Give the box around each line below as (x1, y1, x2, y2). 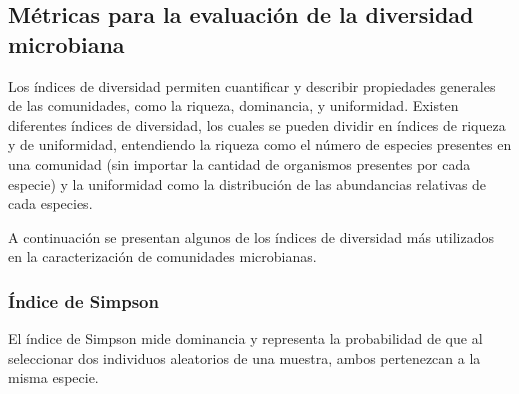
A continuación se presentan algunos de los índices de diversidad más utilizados (8, 226, 495, 247)
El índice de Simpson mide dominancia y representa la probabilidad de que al (8, 328, 483, 349)
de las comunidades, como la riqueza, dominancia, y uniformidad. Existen (8, 95, 459, 116)
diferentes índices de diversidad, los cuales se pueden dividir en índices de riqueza (8, 114, 506, 135)
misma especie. (8, 367, 99, 388)
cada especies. (8, 193, 93, 214)
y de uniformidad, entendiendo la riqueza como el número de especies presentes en (8, 134, 512, 155)
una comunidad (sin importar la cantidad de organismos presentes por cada (8, 153, 471, 174)
